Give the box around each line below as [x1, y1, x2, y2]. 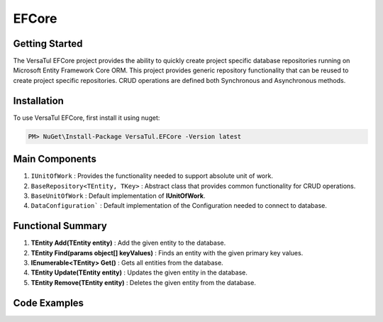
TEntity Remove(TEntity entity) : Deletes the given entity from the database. [30, 278, 257, 287]
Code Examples [13, 296, 84, 309]
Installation [13, 94, 64, 106]
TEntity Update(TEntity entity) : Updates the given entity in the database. [30, 268, 248, 277]
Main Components [13, 153, 97, 165]
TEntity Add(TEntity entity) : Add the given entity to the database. [30, 238, 226, 248]
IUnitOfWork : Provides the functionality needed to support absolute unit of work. [30, 172, 273, 180]
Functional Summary [13, 220, 108, 232]
